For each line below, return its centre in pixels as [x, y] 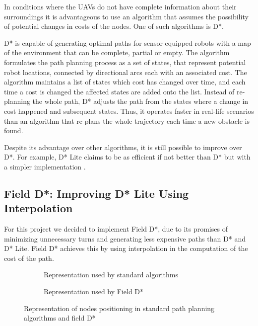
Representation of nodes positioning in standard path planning [119, 308]
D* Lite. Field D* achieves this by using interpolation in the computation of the [126, 248]
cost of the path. [29, 258]
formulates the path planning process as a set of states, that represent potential [125, 62]
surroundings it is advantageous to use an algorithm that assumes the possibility [126, 16]
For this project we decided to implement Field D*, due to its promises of [116, 229]
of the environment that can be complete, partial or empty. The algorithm [117, 52]
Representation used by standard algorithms [111, 275]
